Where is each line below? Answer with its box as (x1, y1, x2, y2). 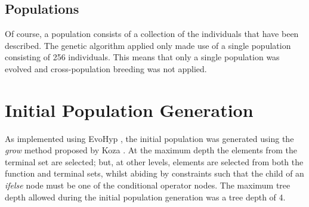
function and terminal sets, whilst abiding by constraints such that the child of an (5, 167, 304, 180)
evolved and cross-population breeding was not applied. (5, 62, 207, 75)
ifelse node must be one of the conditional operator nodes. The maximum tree (5, 179, 291, 191)
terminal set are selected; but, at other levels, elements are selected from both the (5, 155, 304, 168)
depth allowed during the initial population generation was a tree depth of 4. (5, 190, 286, 203)
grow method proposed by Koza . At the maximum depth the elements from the (5, 144, 297, 156)
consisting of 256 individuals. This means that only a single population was (5, 51, 280, 63)
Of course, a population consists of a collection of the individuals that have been (5, 27, 299, 40)
